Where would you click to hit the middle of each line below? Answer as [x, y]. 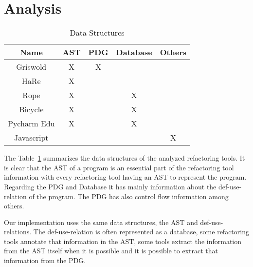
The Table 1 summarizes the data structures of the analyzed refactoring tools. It [125, 158]
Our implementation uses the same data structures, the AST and [101, 222]
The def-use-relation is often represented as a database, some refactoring [141, 232]
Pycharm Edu [31, 123]
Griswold [31, 67]
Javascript [31, 138]
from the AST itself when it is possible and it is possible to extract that [111, 251]
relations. [18, 232]
